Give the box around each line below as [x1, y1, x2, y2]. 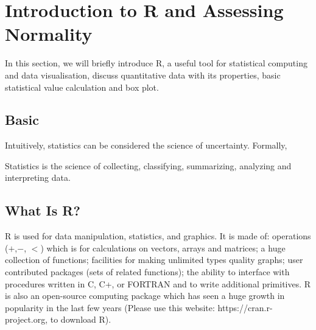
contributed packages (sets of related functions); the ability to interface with [5, 265, 290, 278]
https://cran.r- [217, 301, 273, 314]
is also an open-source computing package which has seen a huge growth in [5, 289, 285, 302]
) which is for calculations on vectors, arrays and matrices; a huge [40, 241, 286, 254]
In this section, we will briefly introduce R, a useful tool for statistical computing [5, 57, 307, 69]
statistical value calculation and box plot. [5, 80, 159, 93]
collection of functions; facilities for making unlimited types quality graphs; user [5, 253, 303, 266]
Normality [5, 21, 93, 46]
